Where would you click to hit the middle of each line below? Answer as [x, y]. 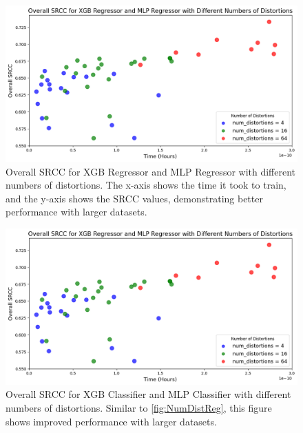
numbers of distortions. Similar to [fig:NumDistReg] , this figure [139, 407]
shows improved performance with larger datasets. [111, 421]
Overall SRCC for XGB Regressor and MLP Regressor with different [151, 171]
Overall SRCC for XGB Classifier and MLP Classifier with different [148, 394]
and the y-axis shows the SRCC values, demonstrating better [134, 198]
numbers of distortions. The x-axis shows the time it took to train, [146, 185]
